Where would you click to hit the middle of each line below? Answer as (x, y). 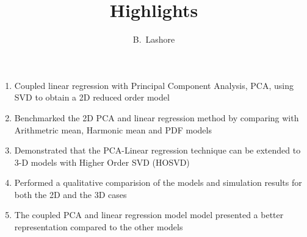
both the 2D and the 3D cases (70, 194)
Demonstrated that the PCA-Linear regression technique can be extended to (157, 150)
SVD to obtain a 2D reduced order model (92, 97)
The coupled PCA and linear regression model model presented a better (149, 215)
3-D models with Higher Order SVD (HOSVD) (102, 162)
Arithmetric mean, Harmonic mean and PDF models (113, 129)
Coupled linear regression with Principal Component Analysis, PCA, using (154, 85)
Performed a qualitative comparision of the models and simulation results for (158, 182)
